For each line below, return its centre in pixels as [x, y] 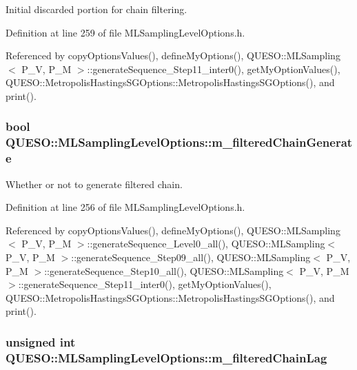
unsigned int [41, 341]
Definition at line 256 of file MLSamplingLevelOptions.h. [125, 207]
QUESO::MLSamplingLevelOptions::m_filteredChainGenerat [179, 142]
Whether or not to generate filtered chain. [94, 184]
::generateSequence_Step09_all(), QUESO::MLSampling [191, 257]
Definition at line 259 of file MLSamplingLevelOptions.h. [125, 32]
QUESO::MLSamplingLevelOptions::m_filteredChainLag [166, 357]
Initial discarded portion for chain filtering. [96, 9]
